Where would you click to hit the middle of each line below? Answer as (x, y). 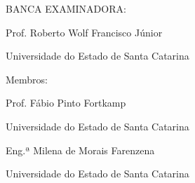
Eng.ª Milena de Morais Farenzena (80, 150)
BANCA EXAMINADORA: (66, 8)
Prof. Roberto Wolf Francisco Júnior (84, 32)
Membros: (27, 79)
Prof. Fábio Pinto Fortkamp (66, 103)
